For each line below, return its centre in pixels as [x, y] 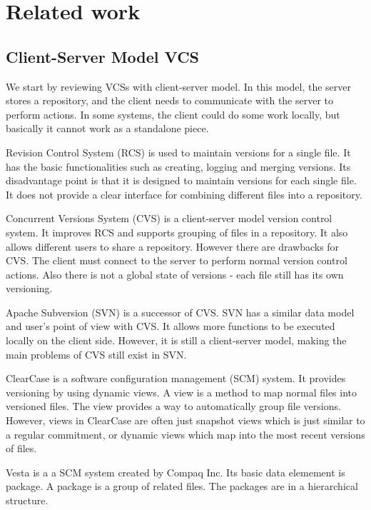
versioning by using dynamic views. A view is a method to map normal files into [181, 392]
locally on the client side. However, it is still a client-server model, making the [176, 340]
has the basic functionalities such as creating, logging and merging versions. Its [178, 166]
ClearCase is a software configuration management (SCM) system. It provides [176, 378]
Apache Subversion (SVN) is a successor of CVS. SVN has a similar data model [180, 312]
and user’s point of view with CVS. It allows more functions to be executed [171, 326]
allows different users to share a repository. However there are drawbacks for [173, 246]
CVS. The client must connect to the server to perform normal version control [177, 260]
